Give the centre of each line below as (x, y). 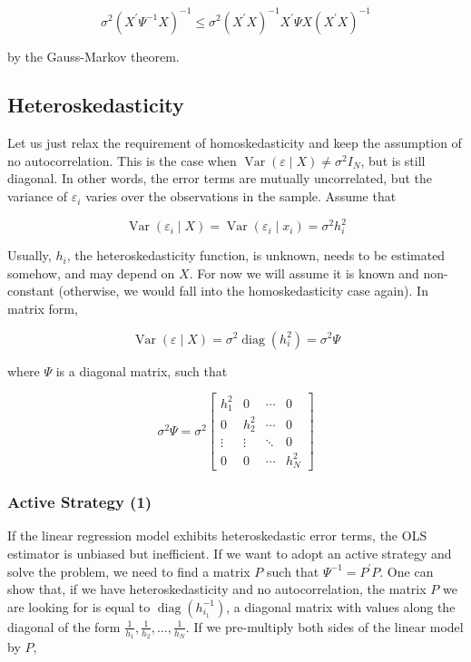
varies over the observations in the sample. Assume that (241, 196)
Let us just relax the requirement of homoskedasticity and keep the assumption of (235, 143)
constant (31, 291)
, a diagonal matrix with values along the (341, 606)
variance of (38, 196)
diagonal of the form (64, 626)
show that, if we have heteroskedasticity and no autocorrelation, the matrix (217, 589)
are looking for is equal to (79, 606)
